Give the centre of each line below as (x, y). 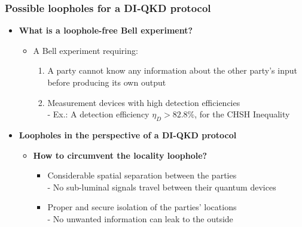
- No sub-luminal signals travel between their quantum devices (162, 187)
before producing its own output (107, 82)
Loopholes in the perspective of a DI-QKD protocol (128, 134)
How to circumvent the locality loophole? (120, 155)
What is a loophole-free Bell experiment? (106, 30)
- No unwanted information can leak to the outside (140, 218)
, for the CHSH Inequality (242, 114)
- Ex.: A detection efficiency (98, 114)
